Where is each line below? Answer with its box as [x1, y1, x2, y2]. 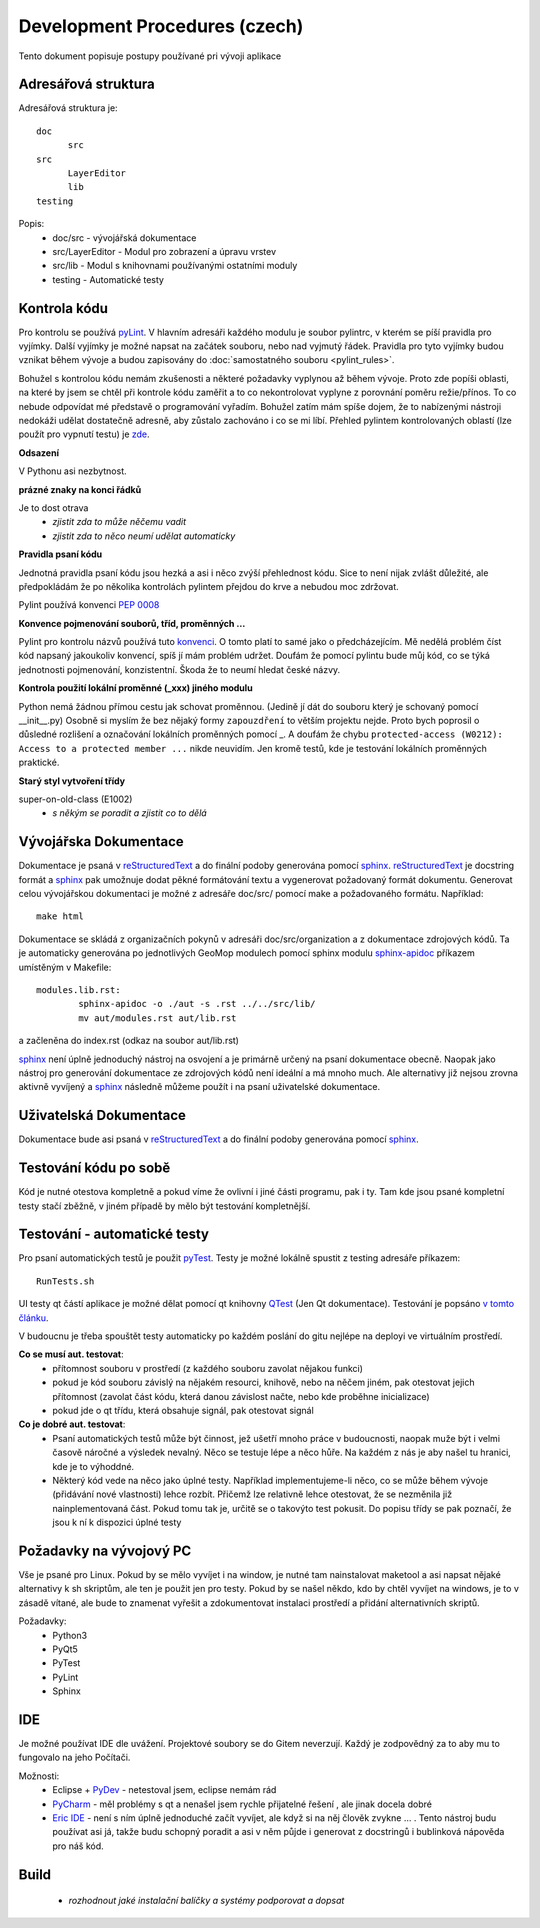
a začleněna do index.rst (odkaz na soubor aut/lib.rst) [18, 1035, 240, 1047]
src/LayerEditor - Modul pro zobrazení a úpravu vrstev [52, 245, 277, 257]
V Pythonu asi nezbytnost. [18, 465, 127, 477]
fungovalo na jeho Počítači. [18, 1751, 131, 1764]
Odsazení [18, 446, 60, 459]
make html [36, 911, 84, 922]
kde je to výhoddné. [52, 1460, 135, 1472]
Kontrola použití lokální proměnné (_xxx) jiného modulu [18, 682, 254, 694]
